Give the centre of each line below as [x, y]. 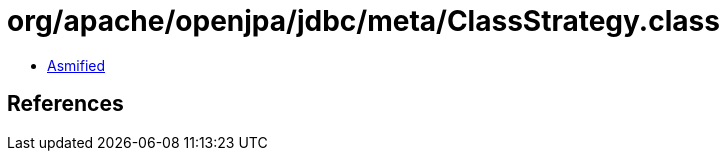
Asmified [76, 65]
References [65, 104]
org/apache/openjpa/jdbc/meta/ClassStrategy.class [363, 21]
